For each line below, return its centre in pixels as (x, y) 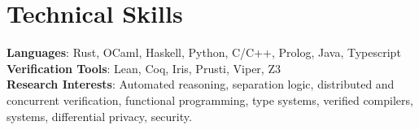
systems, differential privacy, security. (99, 116)
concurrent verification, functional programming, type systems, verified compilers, (210, 100)
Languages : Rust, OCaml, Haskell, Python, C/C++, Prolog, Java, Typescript (204, 52)
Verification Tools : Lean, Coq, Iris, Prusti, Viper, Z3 (144, 68)
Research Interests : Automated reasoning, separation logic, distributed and (201, 84)
